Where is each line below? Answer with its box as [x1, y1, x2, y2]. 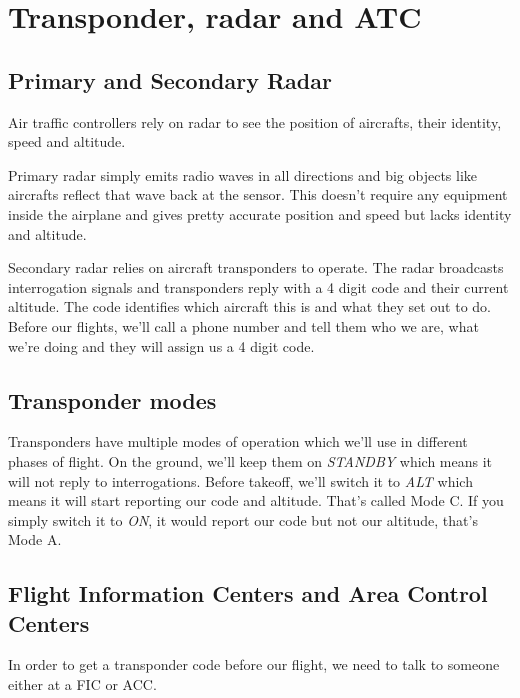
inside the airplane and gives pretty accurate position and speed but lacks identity [8, 203, 512, 224]
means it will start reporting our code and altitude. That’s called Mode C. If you [8, 490, 504, 511]
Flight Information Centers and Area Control [8, 578, 488, 609]
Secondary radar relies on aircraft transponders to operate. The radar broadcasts [8, 257, 504, 278]
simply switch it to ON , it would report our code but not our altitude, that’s [8, 509, 478, 530]
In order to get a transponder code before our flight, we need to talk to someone [8, 654, 500, 675]
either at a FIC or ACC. [8, 674, 157, 695]
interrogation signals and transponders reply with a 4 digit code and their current [8, 276, 509, 297]
